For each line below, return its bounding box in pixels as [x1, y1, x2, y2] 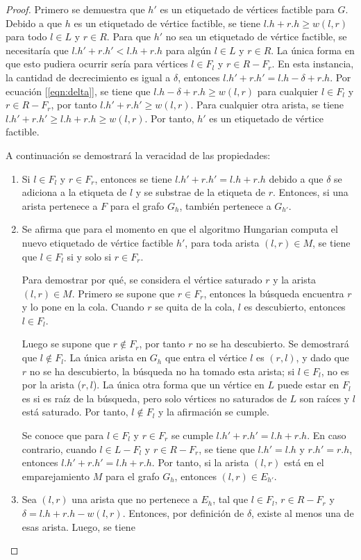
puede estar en [277, 377, 339, 392]
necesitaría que [6, 42, 69, 57]
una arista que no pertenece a [72, 492, 198, 507]
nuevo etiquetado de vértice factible [22, 235, 174, 249]
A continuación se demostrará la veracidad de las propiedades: [6, 147, 271, 162]
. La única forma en [271, 42, 355, 57]
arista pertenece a [22, 198, 98, 213]
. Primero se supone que [72, 286, 175, 300]
